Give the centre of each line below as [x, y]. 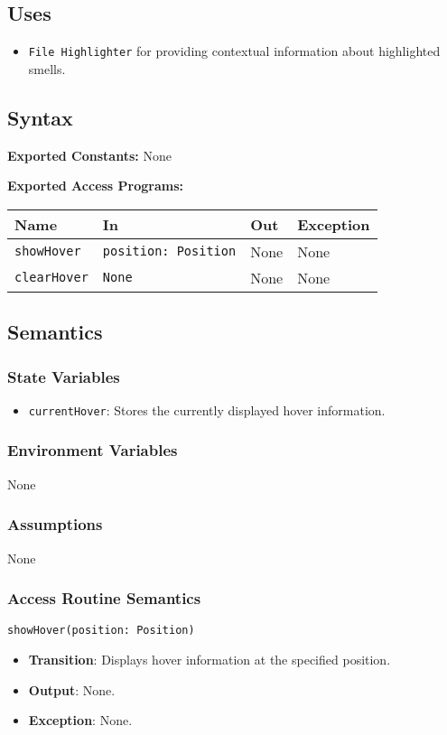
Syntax [40, 117]
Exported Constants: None [89, 155]
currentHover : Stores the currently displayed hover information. [207, 409]
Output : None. [72, 689]
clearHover [51, 278]
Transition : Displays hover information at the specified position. [210, 659]
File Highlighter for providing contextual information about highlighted [234, 51]
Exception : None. [80, 720]
